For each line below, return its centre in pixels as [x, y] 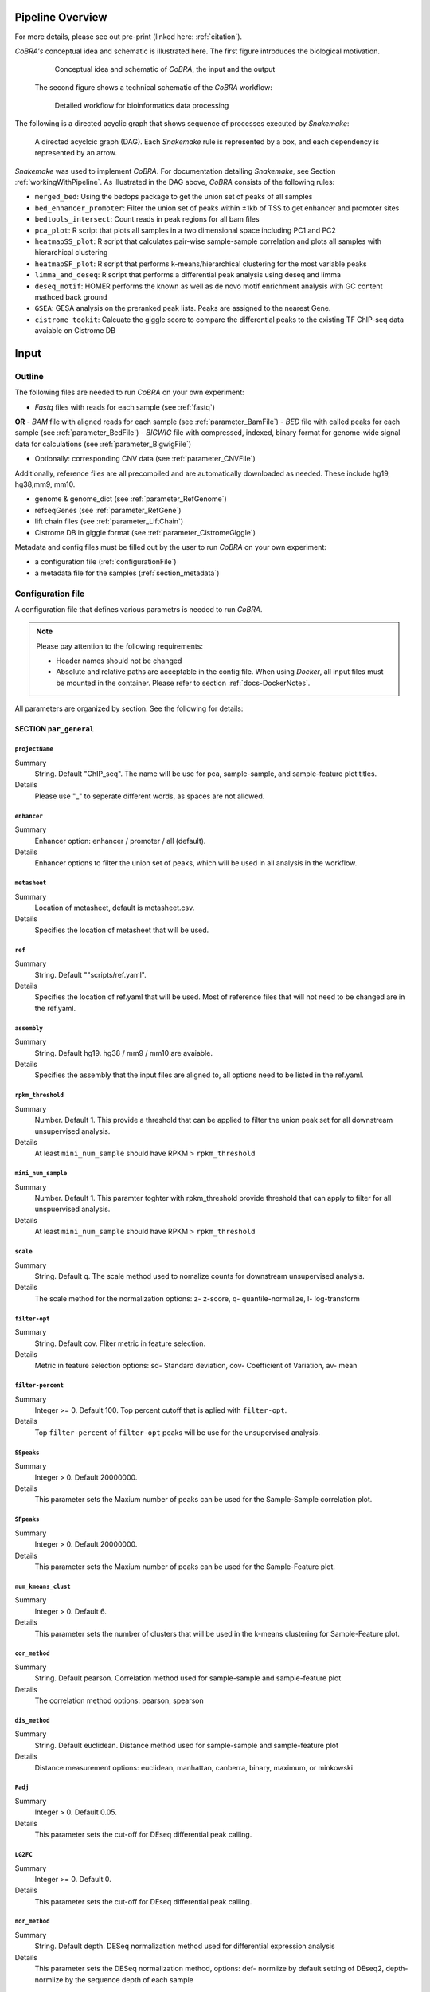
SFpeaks [27, 1519]
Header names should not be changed [119, 661]
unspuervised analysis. [72, 1209]
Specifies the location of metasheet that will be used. [122, 930]
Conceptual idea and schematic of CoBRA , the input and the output [165, 69]
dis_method [32, 1720]
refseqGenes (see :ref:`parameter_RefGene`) [108, 510]
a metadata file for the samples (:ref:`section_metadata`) [127, 573]
